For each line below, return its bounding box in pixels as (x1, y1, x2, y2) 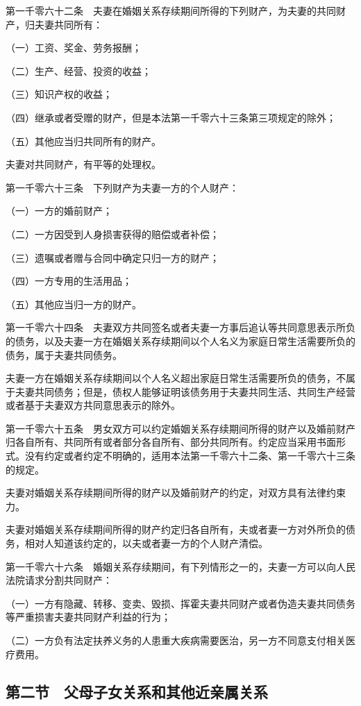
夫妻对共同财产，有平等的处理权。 (6, 157, 161, 171)
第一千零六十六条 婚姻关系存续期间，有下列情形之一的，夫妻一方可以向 (6, 559, 336, 573)
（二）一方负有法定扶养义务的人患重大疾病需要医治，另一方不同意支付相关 (6, 633, 346, 647)
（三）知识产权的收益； (6, 87, 112, 101)
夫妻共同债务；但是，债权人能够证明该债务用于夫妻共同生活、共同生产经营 (15, 384, 355, 398)
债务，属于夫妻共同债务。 (6, 347, 122, 362)
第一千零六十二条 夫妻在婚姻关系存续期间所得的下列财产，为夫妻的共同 (6, 3, 336, 17)
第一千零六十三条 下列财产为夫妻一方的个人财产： (6, 180, 239, 194)
